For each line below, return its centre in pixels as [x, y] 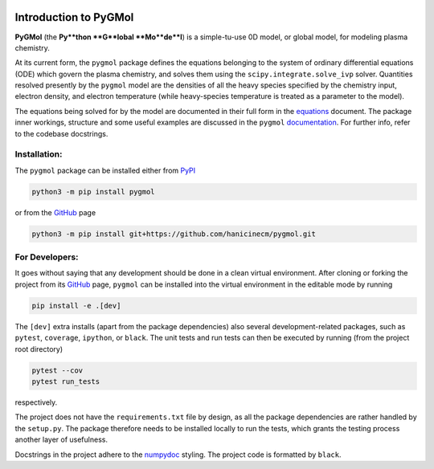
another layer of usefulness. [61, 440]
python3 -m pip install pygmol [94, 192]
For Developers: [47, 257]
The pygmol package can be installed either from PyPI [105, 170]
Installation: [39, 154]
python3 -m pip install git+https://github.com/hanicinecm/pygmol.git [174, 234]
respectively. [36, 402]
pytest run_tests [66, 381]
